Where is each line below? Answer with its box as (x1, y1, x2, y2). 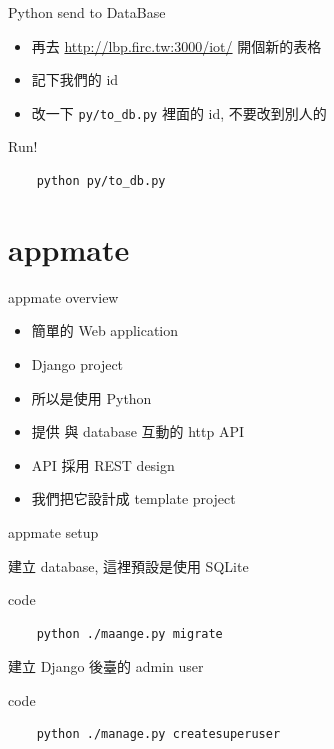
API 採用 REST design (31, 454, 175, 475)
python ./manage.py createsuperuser (36, 727, 281, 742)
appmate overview (8, 286, 119, 307)
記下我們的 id (31, 69, 119, 90)
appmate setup (8, 521, 99, 542)
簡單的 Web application (31, 320, 179, 341)
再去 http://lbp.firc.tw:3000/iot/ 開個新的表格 (31, 35, 322, 56)
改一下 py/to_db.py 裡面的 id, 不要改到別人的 (31, 102, 327, 123)
